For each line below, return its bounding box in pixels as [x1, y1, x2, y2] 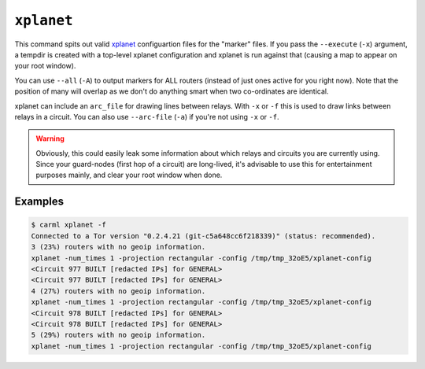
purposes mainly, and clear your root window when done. [35, 170, 223, 180]
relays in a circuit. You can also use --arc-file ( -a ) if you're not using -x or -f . [14, 112, 279, 121]
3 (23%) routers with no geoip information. [31, 242, 206, 252]
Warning [35, 134, 65, 143]
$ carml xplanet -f [31, 220, 106, 230]
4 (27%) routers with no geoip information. [31, 286, 206, 295]
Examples [14, 195, 65, 208]
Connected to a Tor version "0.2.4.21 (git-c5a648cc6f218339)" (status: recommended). [31, 231, 376, 240]
